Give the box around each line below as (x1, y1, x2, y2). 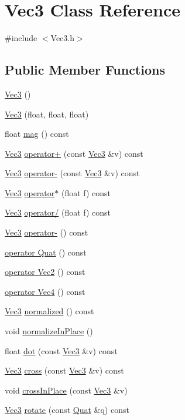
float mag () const (5, 127, 69, 140)
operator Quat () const (5, 246, 87, 258)
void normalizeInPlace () (5, 325, 93, 337)
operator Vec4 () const (5, 285, 85, 297)
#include (5, 32, 37, 44)
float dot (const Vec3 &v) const (5, 344, 118, 357)
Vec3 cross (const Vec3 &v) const (5, 364, 124, 377)
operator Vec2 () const (5, 266, 85, 278)
